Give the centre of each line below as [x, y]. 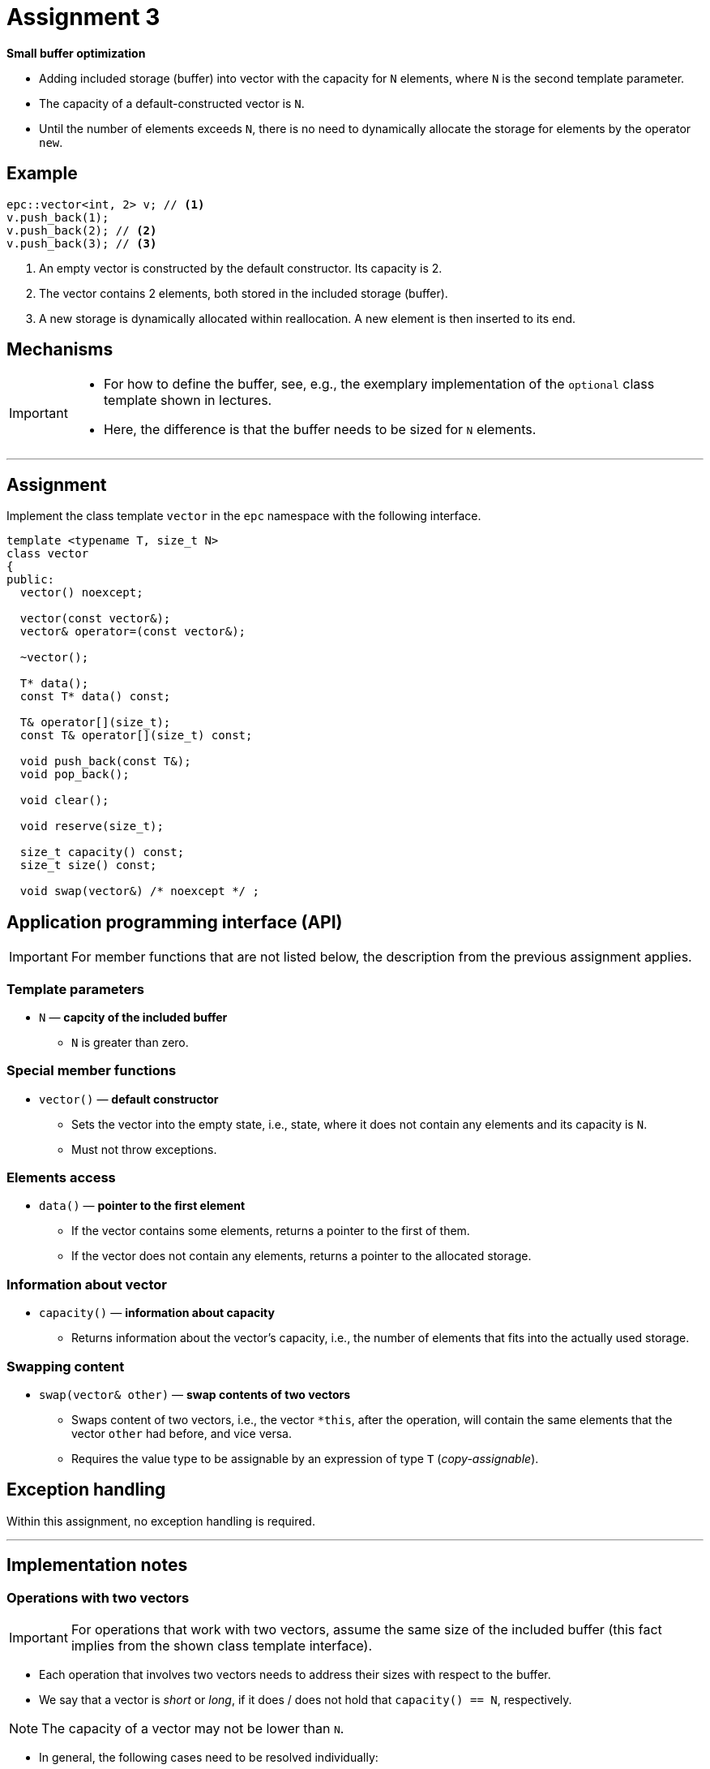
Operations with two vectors [98, 1597]
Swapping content [66, 1366]
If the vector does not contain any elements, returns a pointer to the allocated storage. [302, 1256]
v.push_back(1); [58, 217]
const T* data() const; [95, 697]
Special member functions [92, 1071]
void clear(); [64, 801]
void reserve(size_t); [92, 826]
